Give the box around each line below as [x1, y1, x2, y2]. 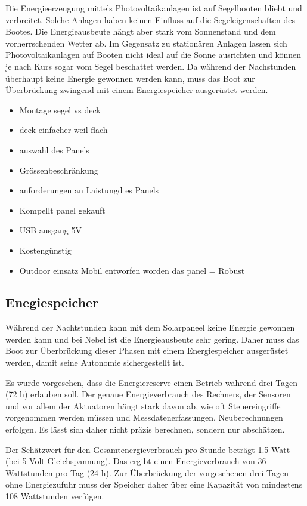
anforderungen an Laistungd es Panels [19, 184, 159, 196]
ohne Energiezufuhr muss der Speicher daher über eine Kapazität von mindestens [5, 478, 303, 490]
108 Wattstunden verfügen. [5, 490, 104, 502]
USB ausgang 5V [19, 224, 82, 236]
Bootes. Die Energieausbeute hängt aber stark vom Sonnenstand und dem [5, 25, 276, 38]
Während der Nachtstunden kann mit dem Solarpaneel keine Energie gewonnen [5, 321, 295, 334]
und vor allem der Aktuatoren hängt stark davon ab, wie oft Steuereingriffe [5, 399, 281, 412]
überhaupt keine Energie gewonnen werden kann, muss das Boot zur [5, 72, 255, 84]
